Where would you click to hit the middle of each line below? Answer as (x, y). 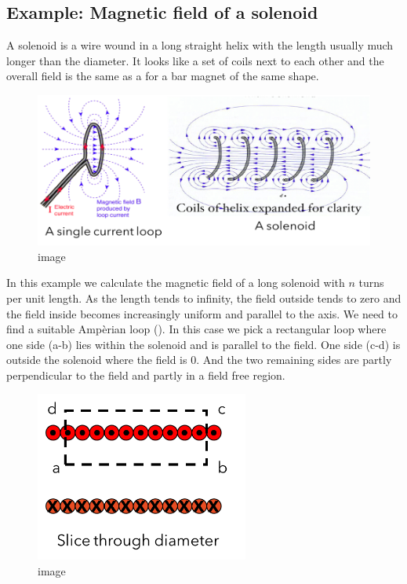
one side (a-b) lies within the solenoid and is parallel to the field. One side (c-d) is (203, 344)
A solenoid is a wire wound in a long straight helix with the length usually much (200, 45)
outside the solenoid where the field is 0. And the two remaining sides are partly (199, 360)
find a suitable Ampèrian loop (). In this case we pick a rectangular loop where (196, 329)
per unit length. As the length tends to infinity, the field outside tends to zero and (204, 298)
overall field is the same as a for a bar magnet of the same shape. (163, 76)
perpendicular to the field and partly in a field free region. (146, 375)
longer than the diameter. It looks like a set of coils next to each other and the (195, 60)
